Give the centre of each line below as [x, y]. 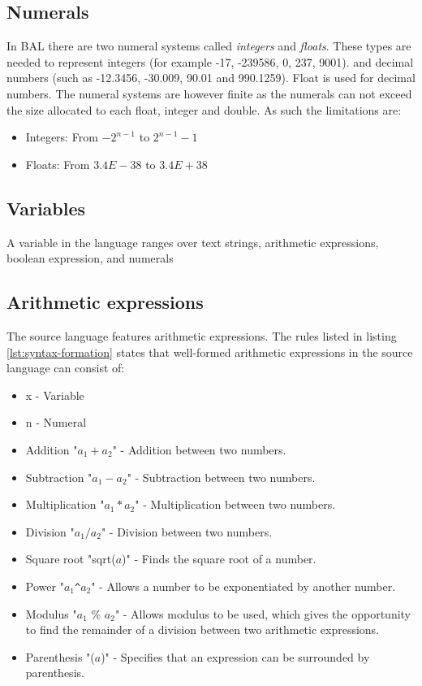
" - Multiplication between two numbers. [235, 504]
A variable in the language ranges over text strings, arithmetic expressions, [193, 242]
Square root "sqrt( [71, 559]
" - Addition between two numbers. [199, 449]
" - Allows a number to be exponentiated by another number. [243, 586]
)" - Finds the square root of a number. [219, 559]
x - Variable [55, 395]
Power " [45, 586]
